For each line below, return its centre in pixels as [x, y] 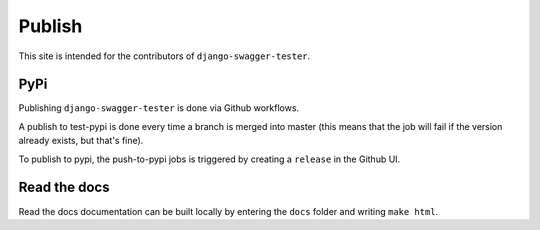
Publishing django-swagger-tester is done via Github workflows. [159, 108]
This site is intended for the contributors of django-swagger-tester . [164, 56]
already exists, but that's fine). [81, 141]
